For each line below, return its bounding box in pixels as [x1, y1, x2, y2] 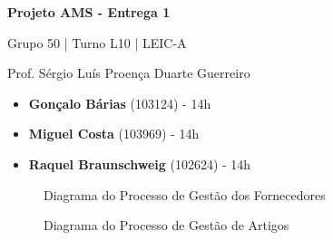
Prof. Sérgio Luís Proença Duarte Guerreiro [7, 63, 250, 82]
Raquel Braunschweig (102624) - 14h [28, 154, 251, 173]
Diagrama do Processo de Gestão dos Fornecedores [44, 185, 326, 204]
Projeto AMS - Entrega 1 [7, 3, 171, 21]
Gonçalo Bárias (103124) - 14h [28, 93, 211, 112]
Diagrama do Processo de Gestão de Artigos [44, 216, 289, 235]
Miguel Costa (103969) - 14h [28, 124, 200, 143]
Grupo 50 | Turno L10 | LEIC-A [7, 33, 187, 52]
